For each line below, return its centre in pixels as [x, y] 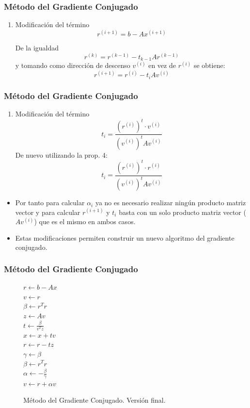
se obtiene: [209, 65]
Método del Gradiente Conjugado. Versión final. [94, 400]
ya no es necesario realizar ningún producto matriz [171, 203]
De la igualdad [37, 48]
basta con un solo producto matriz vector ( [182, 212]
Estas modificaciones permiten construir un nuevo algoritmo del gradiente [125, 237]
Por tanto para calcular [50, 203]
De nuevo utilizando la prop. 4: [61, 155]
